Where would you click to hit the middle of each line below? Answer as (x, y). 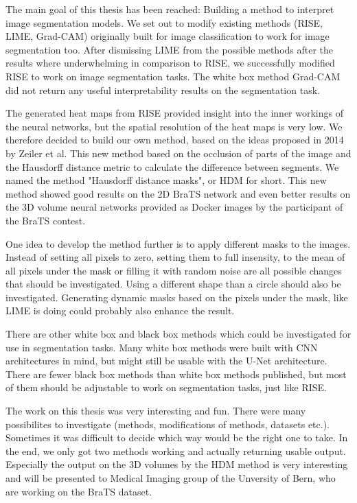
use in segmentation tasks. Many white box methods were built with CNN (162, 347)
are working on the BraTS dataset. (79, 491)
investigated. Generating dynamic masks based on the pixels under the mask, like (177, 297)
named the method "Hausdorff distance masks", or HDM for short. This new (166, 180)
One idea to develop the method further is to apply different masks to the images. (178, 243)
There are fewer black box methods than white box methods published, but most (176, 374)
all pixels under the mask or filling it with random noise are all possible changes (174, 270)
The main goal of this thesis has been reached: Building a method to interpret (170, 9)
